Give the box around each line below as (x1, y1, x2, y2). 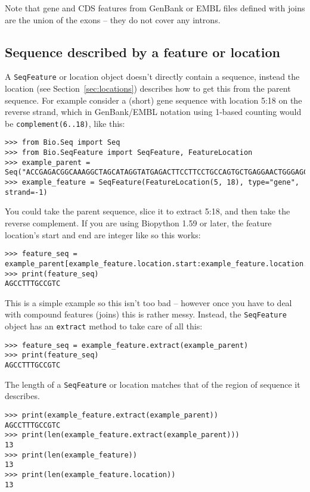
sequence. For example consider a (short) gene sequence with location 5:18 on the (5, 94, 302, 106)
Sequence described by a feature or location (5, 42, 280, 61)
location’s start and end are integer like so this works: (5, 228, 201, 241)
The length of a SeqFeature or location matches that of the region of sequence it (5, 378, 300, 390)
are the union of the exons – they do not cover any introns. (5, 13, 221, 26)
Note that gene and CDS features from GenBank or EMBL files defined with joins (5, 2, 305, 14)
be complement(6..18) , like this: (5, 117, 125, 129)
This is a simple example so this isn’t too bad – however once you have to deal (5, 296, 292, 309)
